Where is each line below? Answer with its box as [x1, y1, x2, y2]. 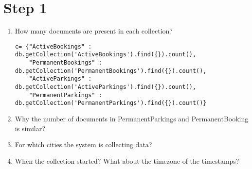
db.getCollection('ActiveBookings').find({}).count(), [15, 51, 197, 58]
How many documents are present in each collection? [15, 26, 173, 36]
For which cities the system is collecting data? [15, 139, 152, 150]
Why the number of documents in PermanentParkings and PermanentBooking [15, 113, 249, 123]
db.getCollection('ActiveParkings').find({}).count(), [15, 84, 197, 90]
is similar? [15, 123, 45, 133]
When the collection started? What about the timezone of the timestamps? [15, 155, 239, 166]
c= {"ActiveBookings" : [15, 43, 92, 50]
